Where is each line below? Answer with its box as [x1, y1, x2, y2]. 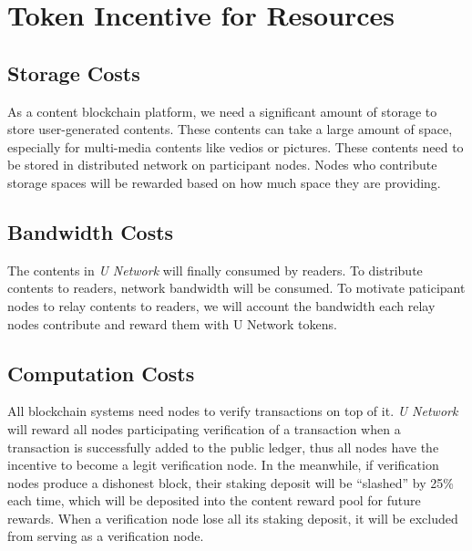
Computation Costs [7, 359, 195, 387]
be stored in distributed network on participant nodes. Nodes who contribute [7, 155, 437, 174]
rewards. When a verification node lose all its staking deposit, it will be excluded [7, 508, 458, 527]
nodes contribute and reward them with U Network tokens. [7, 314, 337, 333]
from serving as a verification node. [7, 526, 204, 546]
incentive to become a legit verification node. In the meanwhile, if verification [7, 455, 439, 474]
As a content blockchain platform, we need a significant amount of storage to [7, 101, 437, 120]
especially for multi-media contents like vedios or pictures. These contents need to [7, 137, 464, 156]
